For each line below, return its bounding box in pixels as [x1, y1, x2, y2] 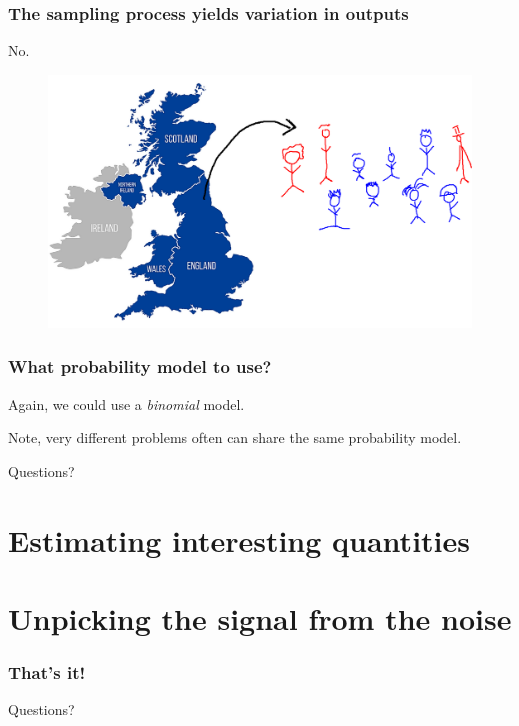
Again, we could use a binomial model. [8, 393, 245, 414]
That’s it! [8, 660, 86, 685]
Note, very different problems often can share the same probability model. [8, 427, 462, 448]
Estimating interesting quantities [8, 519, 470, 560]
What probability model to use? [8, 354, 272, 379]
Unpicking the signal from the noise [8, 597, 512, 638]
